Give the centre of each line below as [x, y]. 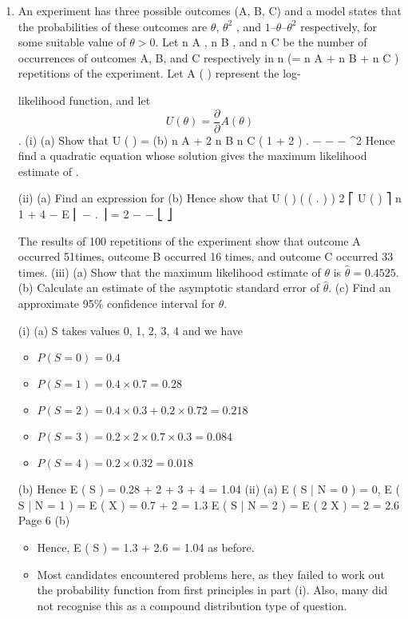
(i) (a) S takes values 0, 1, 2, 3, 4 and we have [131, 330]
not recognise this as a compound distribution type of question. [192, 605]
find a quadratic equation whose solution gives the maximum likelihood [192, 156]
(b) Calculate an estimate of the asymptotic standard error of [169, 288]
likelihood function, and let [84, 100]
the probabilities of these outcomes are [113, 26]
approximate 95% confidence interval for [117, 303]
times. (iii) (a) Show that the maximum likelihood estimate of [169, 272]
